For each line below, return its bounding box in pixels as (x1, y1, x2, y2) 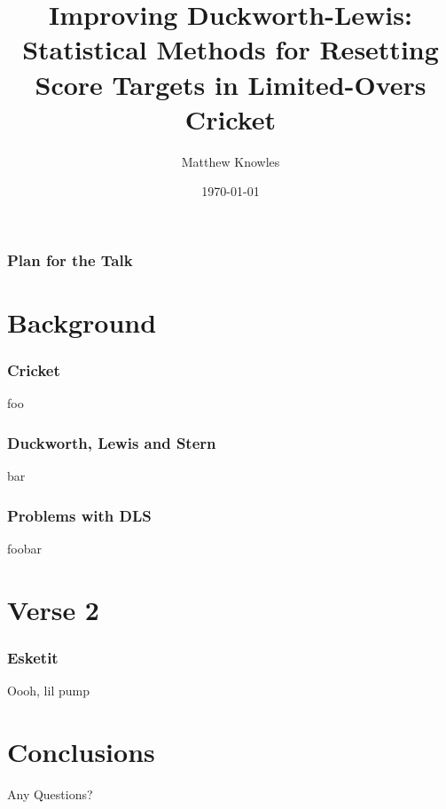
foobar (7, 539, 42, 558)
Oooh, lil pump (7, 681, 90, 700)
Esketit (7, 646, 59, 668)
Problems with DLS (7, 504, 152, 526)
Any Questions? (7, 784, 93, 803)
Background (7, 303, 157, 340)
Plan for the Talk (7, 248, 133, 271)
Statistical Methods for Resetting (22, 31, 439, 67)
